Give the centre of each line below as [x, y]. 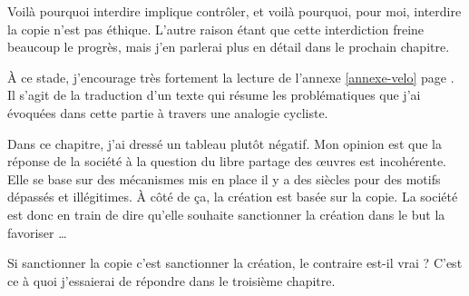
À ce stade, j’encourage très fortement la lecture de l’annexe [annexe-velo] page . [231, 77]
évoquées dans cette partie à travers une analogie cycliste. [168, 112]
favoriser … [37, 232]
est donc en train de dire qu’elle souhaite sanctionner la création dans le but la [226, 214]
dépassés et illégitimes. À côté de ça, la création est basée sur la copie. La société [233, 197]
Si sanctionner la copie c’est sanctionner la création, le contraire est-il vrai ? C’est [235, 263]
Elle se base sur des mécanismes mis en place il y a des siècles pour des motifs [224, 178]
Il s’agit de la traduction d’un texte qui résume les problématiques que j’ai [214, 95]
